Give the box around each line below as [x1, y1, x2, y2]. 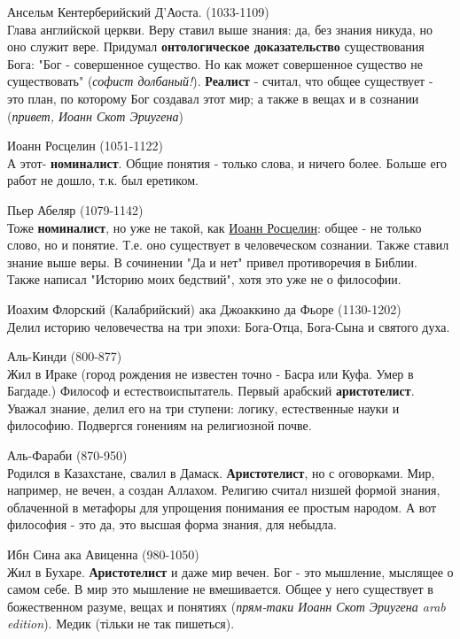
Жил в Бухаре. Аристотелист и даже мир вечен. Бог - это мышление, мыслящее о [7, 562, 454, 581]
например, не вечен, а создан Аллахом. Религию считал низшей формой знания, [7, 481, 441, 499]
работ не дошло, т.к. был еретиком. [7, 171, 199, 189]
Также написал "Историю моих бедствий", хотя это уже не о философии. [7, 270, 402, 289]
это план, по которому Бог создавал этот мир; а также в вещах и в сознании [7, 89, 419, 107]
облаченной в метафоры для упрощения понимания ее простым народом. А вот [7, 497, 437, 516]
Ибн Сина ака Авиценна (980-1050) [7, 545, 199, 564]
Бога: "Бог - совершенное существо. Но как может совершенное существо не [7, 54, 423, 73]
